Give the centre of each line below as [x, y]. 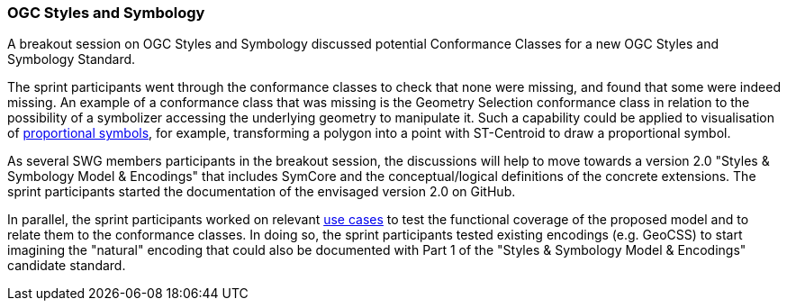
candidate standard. [67, 266]
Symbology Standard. [72, 59]
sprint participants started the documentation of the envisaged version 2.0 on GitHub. [262, 192]
